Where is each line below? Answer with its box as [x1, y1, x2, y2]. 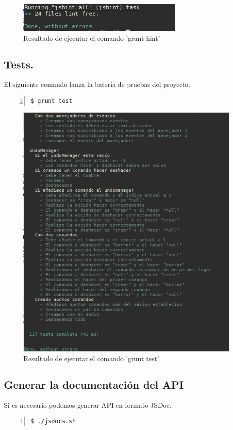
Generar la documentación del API [4, 377, 184, 392]
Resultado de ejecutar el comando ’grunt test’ [23, 353, 159, 363]
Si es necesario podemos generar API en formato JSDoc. [4, 399, 172, 410]
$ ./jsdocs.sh [31, 418, 76, 425]
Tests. [4, 56, 34, 71]
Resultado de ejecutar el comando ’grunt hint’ [23, 33, 160, 43]
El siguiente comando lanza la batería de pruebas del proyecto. [4, 79, 190, 89]
